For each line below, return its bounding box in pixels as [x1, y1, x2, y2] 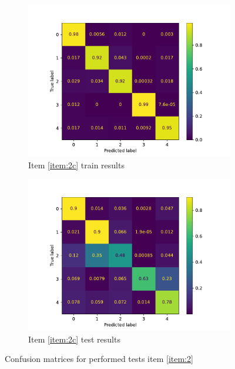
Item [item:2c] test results [28, 333, 120, 345]
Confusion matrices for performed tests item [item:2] [5, 353, 193, 365]
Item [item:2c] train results [28, 158, 125, 171]
